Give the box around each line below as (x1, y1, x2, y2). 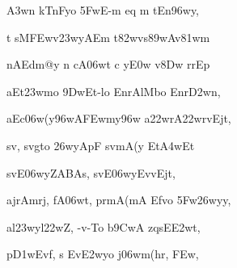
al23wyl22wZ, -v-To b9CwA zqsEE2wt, (6, 218, 201, 235)
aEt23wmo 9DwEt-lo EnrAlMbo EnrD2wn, (6, 82, 221, 99)
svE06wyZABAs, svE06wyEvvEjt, (6, 164, 176, 181)
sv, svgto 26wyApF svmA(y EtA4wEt (6, 136, 195, 153)
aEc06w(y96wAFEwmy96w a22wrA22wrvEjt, (6, 110, 231, 127)
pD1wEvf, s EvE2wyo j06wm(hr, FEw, (6, 245, 199, 262)
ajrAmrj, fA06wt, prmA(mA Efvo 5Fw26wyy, (6, 191, 231, 208)
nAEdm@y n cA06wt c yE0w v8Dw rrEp (6, 56, 210, 73)
